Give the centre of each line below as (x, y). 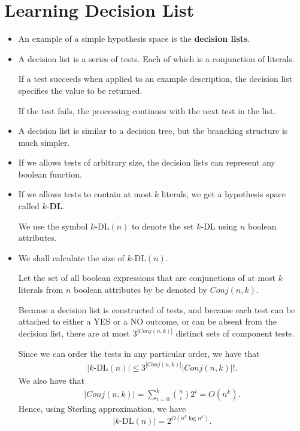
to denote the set (163, 226)
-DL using (219, 226)
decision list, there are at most (74, 333)
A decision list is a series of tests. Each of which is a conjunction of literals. (156, 58)
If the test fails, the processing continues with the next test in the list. (147, 110)
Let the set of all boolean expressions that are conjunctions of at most (147, 278)
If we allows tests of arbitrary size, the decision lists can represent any (147, 162)
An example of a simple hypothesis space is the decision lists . (134, 39)
